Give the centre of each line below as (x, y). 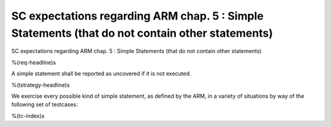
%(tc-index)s (28, 115)
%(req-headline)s (34, 62)
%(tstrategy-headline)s (40, 85)
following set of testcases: (44, 104)
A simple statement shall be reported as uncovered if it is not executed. (101, 74)
